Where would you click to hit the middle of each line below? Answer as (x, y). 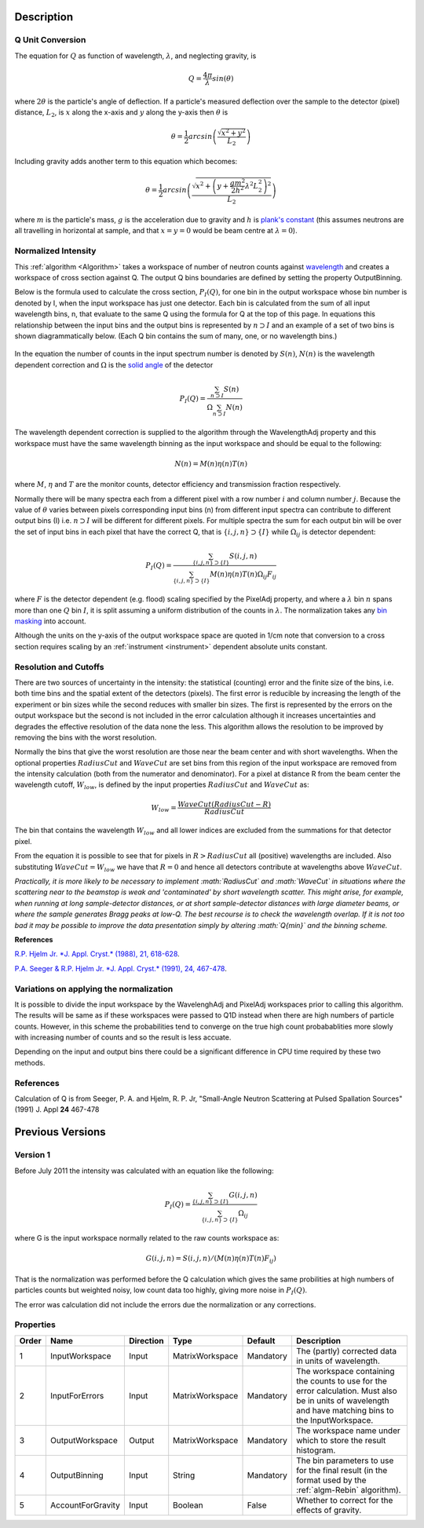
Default (261, 1340)
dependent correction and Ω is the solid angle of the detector (114, 364)
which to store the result (341, 1440)
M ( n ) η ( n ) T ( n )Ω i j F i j (243, 576)
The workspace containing (345, 1371)
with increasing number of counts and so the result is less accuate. (123, 1037)
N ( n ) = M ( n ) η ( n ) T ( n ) (211, 464)
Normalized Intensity (55, 251)
